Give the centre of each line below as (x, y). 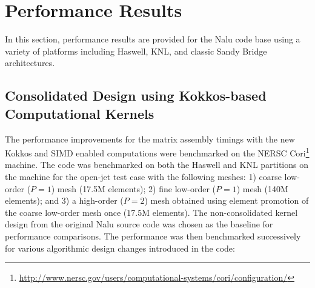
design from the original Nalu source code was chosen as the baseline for (139, 224)
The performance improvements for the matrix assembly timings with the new (150, 139)
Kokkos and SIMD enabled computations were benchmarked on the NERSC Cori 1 (157, 152)
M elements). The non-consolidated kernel (220, 212)
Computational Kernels (80, 113)
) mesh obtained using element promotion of (227, 200)
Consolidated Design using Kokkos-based (136, 95)
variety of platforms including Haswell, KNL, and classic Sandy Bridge (136, 51)
